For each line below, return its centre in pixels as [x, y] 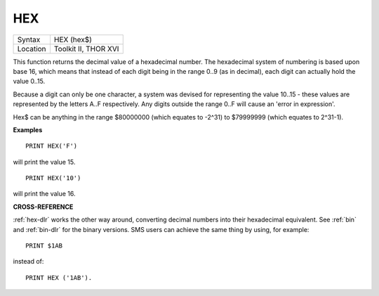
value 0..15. [29, 82]
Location [32, 49]
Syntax [29, 39]
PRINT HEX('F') [52, 146]
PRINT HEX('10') [53, 178]
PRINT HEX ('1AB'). [59, 277]
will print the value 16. [45, 194]
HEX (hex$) [73, 39]
